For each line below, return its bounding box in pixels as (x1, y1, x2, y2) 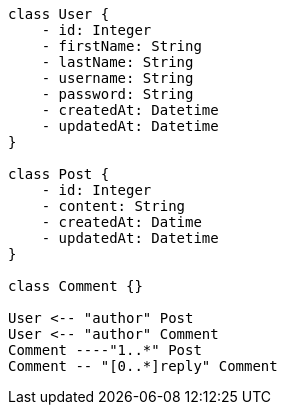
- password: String (41, 86, 194, 102)
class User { (8, 6, 110, 22)
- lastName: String (41, 54, 194, 70)
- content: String (41, 198, 186, 214)
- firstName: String (41, 38, 202, 54)
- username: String (41, 70, 194, 86)
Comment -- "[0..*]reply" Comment (8, 358, 278, 374)
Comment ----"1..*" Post (8, 342, 202, 358)
